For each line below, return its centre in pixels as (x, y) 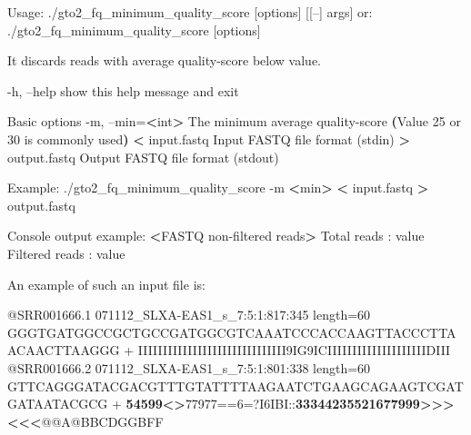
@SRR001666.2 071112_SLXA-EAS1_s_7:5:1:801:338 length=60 (189, 367)
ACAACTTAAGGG (64, 350)
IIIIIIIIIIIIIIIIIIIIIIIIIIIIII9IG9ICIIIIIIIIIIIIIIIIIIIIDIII (294, 350)
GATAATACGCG (58, 404)
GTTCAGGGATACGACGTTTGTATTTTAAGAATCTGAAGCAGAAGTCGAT (235, 386)
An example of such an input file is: (106, 284)
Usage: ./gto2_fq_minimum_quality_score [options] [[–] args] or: (190, 12)
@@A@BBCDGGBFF (102, 421)
